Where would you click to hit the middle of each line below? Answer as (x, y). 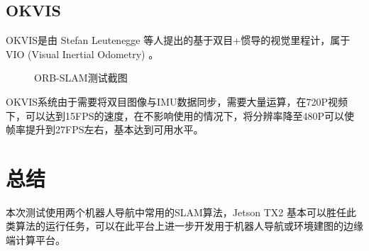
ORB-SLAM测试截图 (81, 78)
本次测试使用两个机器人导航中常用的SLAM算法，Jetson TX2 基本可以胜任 (176, 212)
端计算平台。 (35, 240)
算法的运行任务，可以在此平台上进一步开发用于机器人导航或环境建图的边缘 (189, 226)
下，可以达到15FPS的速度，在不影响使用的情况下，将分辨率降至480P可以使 (180, 115)
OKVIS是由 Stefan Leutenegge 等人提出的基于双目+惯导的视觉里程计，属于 (178, 40)
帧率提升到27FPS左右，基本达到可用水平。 (105, 129)
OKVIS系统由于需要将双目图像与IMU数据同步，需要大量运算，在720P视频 (177, 101)
